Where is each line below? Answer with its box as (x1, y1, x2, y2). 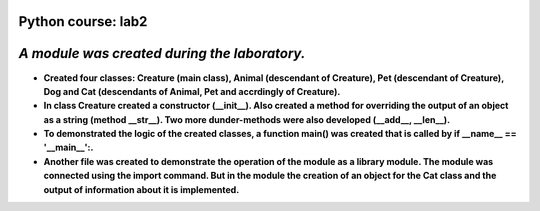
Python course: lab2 (18, 13, 148, 30)
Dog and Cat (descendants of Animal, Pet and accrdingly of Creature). (43, 85, 341, 97)
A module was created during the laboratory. (18, 45, 306, 62)
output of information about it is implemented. (43, 183, 240, 195)
